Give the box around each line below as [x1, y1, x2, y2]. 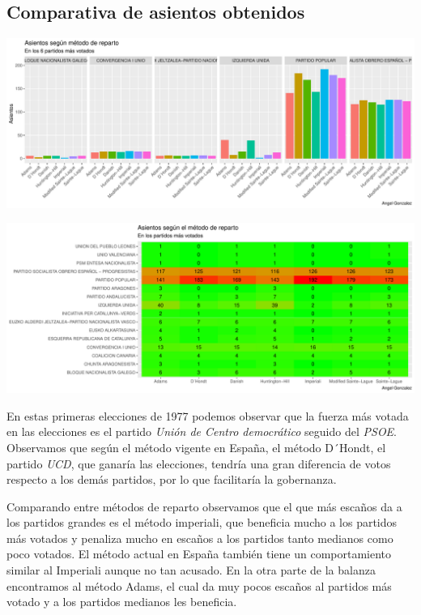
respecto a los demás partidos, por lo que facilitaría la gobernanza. [6, 471, 337, 488]
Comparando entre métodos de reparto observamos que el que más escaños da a [6, 498, 402, 515]
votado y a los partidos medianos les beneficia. [6, 593, 237, 610]
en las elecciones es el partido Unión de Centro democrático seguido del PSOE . [6, 423, 398, 440]
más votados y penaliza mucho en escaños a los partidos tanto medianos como [6, 529, 393, 546]
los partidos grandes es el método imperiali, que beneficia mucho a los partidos [6, 514, 398, 531]
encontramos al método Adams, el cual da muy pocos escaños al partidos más [6, 577, 392, 594]
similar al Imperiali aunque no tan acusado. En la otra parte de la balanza [6, 562, 376, 579]
